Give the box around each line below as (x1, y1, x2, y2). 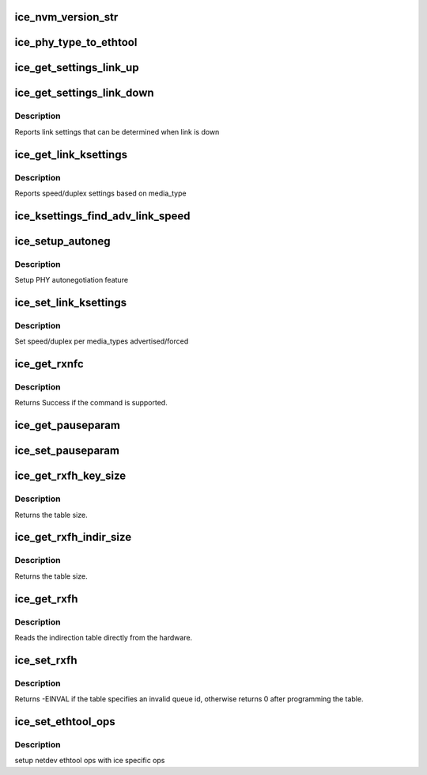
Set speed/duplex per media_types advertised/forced (14, 336, 189, 346)
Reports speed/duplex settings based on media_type (14, 188, 187, 198)
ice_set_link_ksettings (14, 295, 127, 309)
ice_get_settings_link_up (14, 61, 139, 74)
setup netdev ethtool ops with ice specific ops (14, 756, 165, 766)
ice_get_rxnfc (14, 357, 85, 371)
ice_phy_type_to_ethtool (14, 36, 138, 49)
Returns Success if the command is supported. (14, 398, 168, 408)
